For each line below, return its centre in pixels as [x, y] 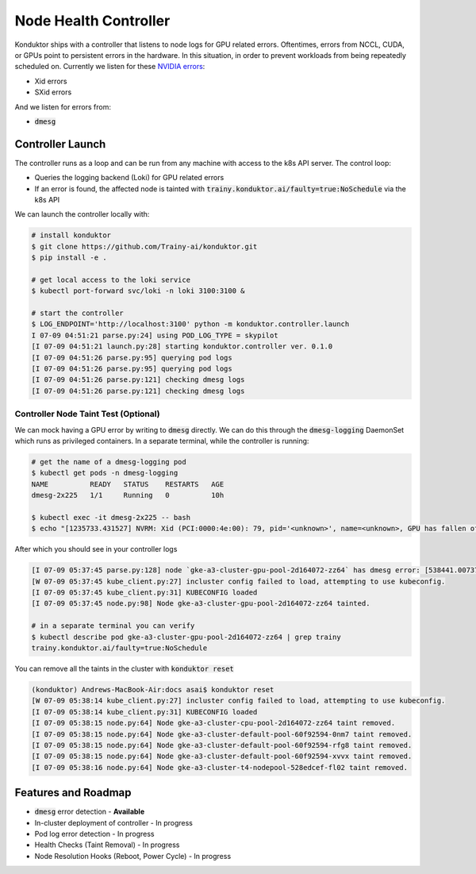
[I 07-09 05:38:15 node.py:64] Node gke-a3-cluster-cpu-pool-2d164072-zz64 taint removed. [213, 723]
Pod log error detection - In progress [94, 834]
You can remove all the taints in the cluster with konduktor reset [124, 668]
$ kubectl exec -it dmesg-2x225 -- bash [111, 517]
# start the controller [78, 313]
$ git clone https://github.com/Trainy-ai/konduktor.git [144, 246]
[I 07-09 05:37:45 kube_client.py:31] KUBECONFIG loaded [144, 593]
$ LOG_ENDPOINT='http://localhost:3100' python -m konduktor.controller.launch [190, 324]
